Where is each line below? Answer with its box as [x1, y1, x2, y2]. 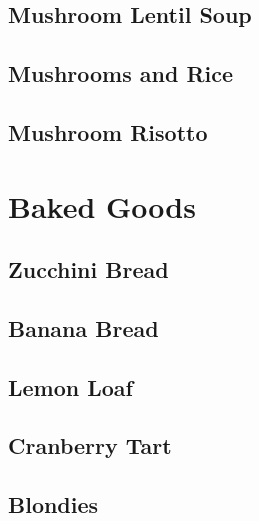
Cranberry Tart [8, 430, 172, 461]
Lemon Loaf [8, 371, 133, 402]
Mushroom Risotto [8, 116, 208, 147]
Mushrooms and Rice [8, 58, 234, 89]
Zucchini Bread [8, 254, 169, 285]
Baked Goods [8, 185, 196, 226]
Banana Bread [8, 312, 159, 343]
